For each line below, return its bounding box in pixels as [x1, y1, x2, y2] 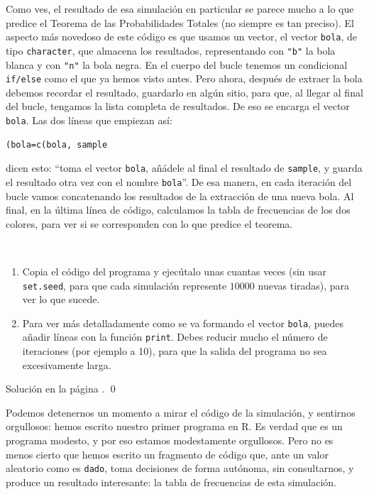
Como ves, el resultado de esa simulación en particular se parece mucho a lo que [6, 1, 354, 16]
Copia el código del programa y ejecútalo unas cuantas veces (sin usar [22, 263, 327, 278]
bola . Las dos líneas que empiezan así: [6, 113, 172, 127]
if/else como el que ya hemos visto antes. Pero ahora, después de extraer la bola [6, 71, 363, 86]
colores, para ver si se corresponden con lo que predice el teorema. [6, 216, 293, 231]
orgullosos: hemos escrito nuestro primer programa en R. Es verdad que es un [6, 419, 343, 434]
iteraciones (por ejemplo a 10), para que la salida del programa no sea [22, 344, 327, 358]
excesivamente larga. [22, 357, 111, 372]
